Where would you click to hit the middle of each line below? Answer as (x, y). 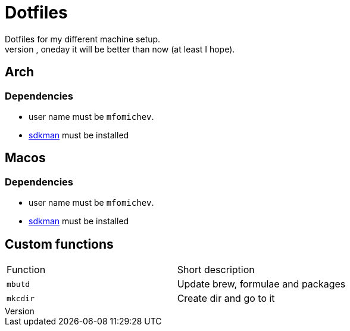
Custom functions (59, 244)
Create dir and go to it (226, 298)
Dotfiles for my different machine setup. (83, 39)
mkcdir (21, 298)
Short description (216, 270)
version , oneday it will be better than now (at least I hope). (120, 49)
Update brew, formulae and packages (261, 284)
